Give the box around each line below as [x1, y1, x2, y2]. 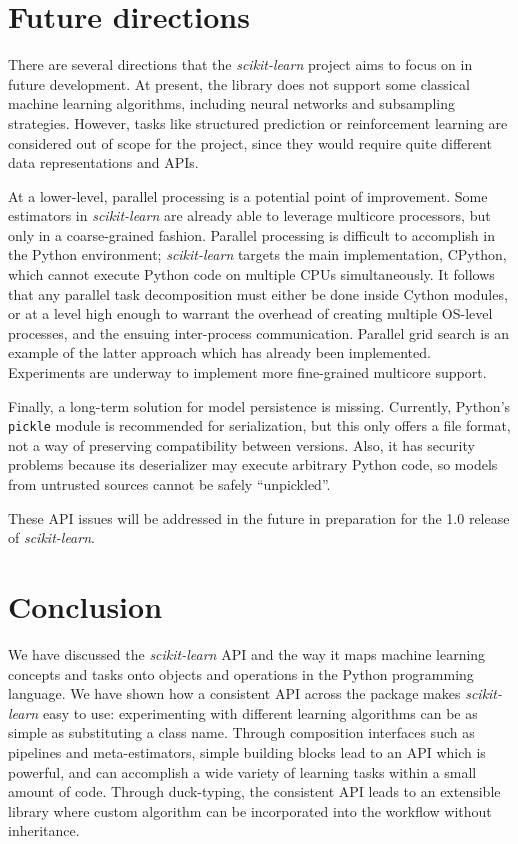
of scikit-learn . [8, 527, 95, 548]
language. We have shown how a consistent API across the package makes [8, 683, 461, 704]
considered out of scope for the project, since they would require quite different [8, 132, 492, 153]
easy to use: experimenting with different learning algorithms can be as [42, 702, 478, 723]
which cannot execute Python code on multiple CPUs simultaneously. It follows [8, 264, 495, 285]
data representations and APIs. [8, 152, 199, 173]
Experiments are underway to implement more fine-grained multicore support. [8, 362, 487, 383]
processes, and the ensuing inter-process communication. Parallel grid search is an [8, 322, 510, 343]
